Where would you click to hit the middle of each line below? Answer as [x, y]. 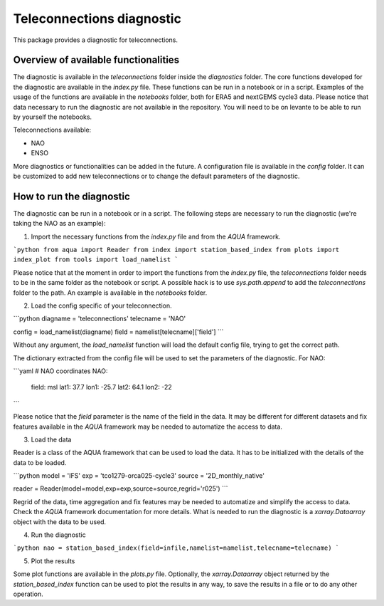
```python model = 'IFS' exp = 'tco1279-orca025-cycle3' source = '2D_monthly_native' [139, 476]
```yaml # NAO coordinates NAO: [60, 371]
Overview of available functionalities [96, 60]
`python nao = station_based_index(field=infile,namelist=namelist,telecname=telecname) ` [176, 548]
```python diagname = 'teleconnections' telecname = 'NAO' [100, 319]
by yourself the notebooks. [53, 117]
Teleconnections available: [52, 130]
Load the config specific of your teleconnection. [101, 305]
